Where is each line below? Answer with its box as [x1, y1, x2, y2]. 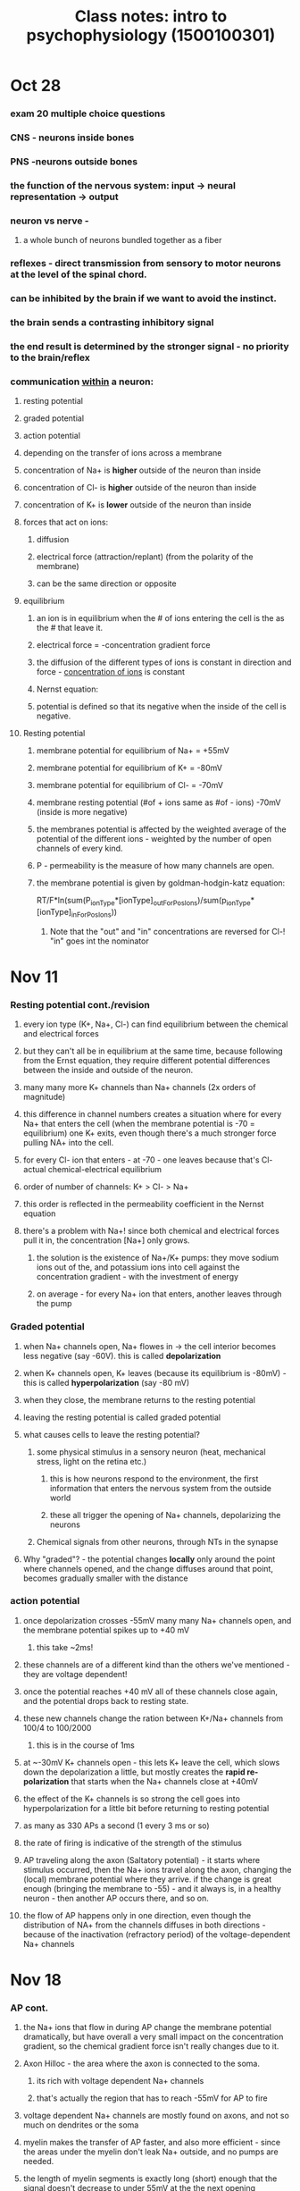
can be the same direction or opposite [36, 578, 177, 589]
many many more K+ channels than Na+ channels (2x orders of [22, 1082, 256, 1093]
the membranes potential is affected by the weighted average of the [36, 824, 287, 835]
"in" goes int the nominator [49, 936, 150, 946]
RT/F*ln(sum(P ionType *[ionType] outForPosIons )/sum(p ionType [36, 895, 251, 908]
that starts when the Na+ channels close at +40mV [71, 1775, 258, 1786]
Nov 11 [10, 967, 59, 986]
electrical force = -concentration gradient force [36, 640, 211, 651]
